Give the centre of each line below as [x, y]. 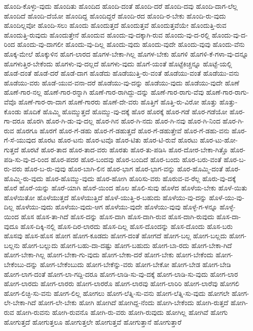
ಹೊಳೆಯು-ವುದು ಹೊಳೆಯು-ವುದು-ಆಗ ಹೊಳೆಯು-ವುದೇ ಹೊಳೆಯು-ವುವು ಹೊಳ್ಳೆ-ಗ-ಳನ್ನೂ [117, 207]
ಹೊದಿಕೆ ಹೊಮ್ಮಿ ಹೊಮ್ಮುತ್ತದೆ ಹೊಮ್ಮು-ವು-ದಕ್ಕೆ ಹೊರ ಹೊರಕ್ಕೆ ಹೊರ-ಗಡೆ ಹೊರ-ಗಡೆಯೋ [126, 111]
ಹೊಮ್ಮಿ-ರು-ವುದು [24, 178]
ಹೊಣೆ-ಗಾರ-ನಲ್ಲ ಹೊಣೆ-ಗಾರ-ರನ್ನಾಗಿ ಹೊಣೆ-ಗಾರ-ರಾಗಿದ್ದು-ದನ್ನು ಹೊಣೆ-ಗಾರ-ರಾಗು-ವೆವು [104, 92]
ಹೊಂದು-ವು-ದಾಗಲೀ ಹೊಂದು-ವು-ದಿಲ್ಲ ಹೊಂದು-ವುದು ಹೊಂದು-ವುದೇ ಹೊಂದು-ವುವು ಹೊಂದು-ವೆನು [131, 44]
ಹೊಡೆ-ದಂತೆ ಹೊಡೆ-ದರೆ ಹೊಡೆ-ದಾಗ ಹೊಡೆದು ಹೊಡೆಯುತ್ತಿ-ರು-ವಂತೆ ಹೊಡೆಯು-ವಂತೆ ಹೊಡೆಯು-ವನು [122, 73]
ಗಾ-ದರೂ [14, 121]
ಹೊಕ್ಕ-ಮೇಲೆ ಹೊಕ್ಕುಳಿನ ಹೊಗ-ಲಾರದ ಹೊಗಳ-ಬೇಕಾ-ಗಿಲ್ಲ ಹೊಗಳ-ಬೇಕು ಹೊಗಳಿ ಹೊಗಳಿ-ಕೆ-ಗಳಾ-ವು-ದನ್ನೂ [126, 53]
